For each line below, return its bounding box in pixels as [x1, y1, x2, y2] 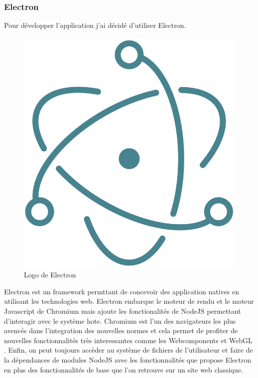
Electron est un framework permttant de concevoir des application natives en [4, 286, 239, 296]
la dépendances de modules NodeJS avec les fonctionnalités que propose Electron [4, 355, 252, 365]
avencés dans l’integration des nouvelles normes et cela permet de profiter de [4, 325, 238, 336]
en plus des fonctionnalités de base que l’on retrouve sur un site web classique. [4, 364, 243, 375]
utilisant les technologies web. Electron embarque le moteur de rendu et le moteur [4, 296, 254, 306]
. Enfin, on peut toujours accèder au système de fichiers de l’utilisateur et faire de [4, 345, 253, 355]
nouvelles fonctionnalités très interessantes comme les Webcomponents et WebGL [4, 335, 253, 345]
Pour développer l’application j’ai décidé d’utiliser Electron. [4, 20, 186, 30]
